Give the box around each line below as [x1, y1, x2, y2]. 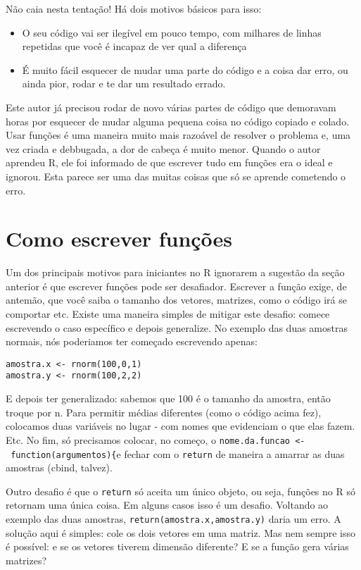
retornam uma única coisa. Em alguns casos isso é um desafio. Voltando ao [6, 497, 329, 512]
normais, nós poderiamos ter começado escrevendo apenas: [6, 334, 258, 349]
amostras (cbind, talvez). [6, 460, 113, 475]
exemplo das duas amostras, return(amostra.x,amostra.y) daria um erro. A [6, 512, 341, 526]
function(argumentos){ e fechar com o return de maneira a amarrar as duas [11, 446, 345, 461]
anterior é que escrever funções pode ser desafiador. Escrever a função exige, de [6, 278, 347, 293]
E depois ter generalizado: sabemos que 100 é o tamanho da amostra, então [6, 391, 331, 406]
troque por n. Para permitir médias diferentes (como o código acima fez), [6, 404, 322, 419]
